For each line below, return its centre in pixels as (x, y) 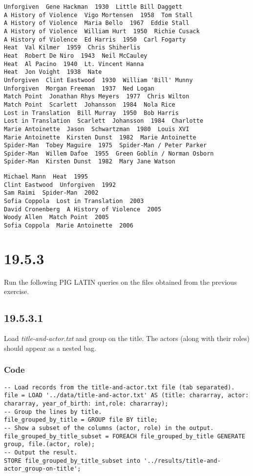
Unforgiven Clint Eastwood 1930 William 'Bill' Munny (98, 80)
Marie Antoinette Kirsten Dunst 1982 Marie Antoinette (100, 137)
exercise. (17, 291)
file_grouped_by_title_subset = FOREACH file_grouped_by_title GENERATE (125, 436)
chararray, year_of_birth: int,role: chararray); (86, 403)
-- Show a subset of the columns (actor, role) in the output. (109, 428)
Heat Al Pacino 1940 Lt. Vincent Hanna (74, 64)
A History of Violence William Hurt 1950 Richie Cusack (102, 31)
